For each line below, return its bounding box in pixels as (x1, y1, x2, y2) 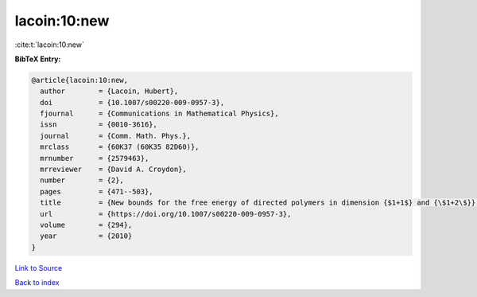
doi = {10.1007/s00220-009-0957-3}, (40, 98, 225, 107)
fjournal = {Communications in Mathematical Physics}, (40, 109, 279, 119)
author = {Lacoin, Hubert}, (40, 87, 179, 96)
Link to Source (14, 263, 63, 272)
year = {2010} (40, 232, 133, 240)
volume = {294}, (40, 221, 133, 229)
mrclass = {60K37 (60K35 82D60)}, (40, 143, 200, 151)
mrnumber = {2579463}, (40, 154, 149, 162)
